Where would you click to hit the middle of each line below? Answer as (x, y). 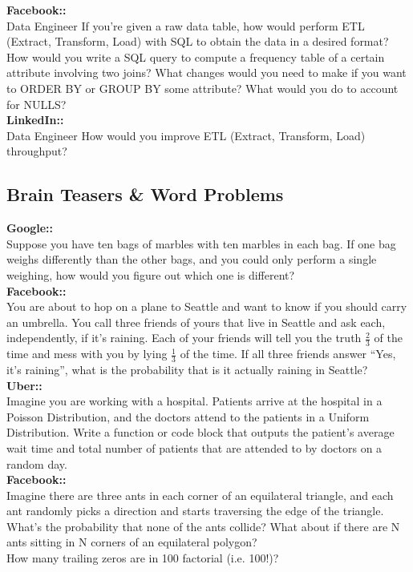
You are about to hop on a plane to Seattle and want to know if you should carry (207, 306)
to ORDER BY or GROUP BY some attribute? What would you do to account (202, 88)
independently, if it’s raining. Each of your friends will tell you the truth (184, 338)
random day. (37, 463)
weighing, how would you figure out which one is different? (151, 274)
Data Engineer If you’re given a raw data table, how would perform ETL (186, 25)
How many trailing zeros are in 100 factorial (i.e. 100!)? (143, 558)
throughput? (37, 151)
